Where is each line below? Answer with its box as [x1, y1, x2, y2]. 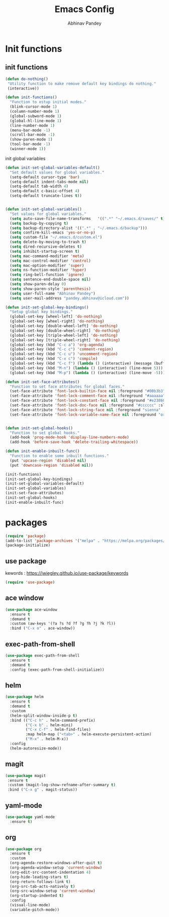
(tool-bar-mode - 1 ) [10, 142, 51, 147]
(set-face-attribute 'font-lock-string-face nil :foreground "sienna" [10, 407, 161, 412]
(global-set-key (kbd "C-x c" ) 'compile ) [10, 356, 98, 361]
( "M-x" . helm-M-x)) [25, 736, 69, 742]
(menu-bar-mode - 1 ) [10, 127, 51, 133]
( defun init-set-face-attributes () [5, 379, 80, 385]
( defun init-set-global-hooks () [5, 425, 73, 431]
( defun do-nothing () [5, 77, 49, 82]
